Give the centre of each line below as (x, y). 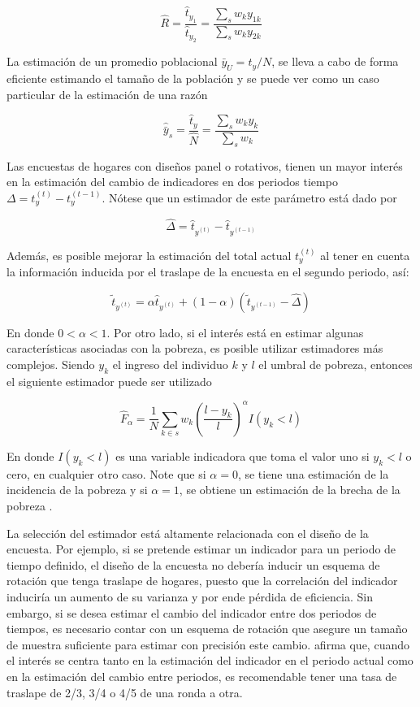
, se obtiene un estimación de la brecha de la (290, 490)
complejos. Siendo (51, 364)
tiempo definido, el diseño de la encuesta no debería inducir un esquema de (193, 564)
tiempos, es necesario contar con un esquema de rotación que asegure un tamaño (207, 629)
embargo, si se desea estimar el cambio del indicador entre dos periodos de (192, 612)
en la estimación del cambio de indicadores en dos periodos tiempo (172, 182)
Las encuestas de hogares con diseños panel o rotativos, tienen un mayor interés (205, 165)
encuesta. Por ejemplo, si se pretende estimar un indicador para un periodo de (201, 549)
